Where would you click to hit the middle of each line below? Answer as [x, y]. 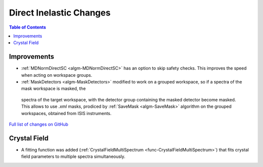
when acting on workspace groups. [57, 75]
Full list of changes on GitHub [38, 124]
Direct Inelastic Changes [60, 13]
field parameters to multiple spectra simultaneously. [73, 157]
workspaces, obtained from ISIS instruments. [66, 113]
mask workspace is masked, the [54, 89]
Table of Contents [28, 27]
